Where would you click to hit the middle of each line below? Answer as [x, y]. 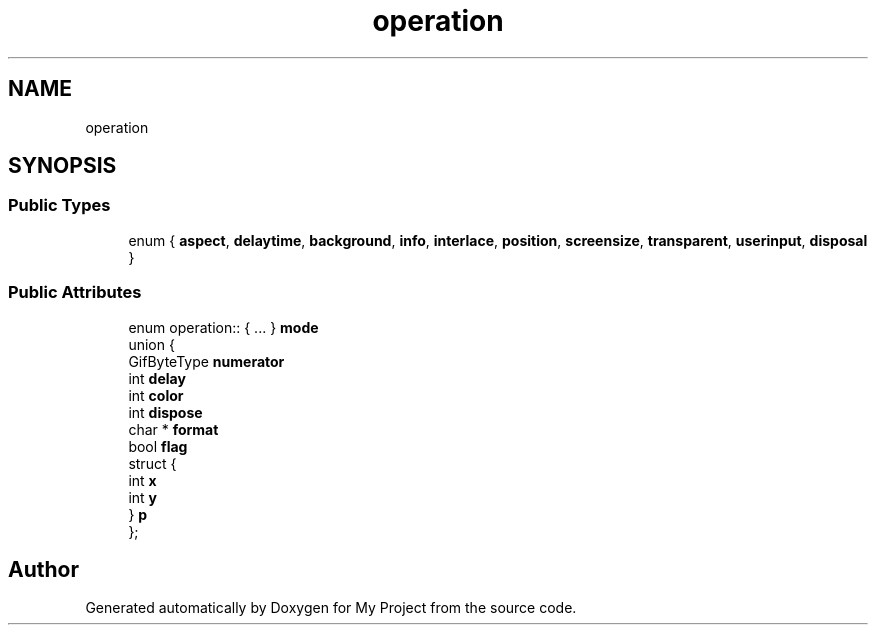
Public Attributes [75, 292]
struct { [152, 463]
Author [43, 569]
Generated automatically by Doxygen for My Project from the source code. [331, 608]
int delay [157, 378]
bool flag [158, 446]
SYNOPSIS [62, 166]
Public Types [59, 205]
